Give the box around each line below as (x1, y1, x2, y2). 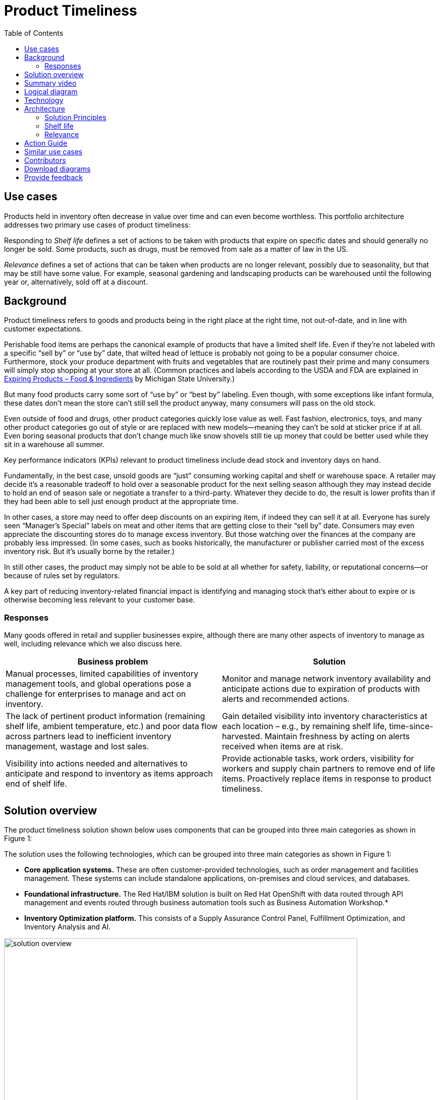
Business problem (77, 656, 148, 667)
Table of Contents (4, 28, 64, 37)
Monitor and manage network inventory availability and (222, 674, 431, 684)
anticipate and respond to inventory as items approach (6, 768, 213, 779)
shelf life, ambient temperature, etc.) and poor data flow (6, 721, 218, 732)
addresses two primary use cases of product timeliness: (4, 220, 191, 229)
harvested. (222, 731, 262, 742)
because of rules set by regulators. (4, 571, 120, 580)
